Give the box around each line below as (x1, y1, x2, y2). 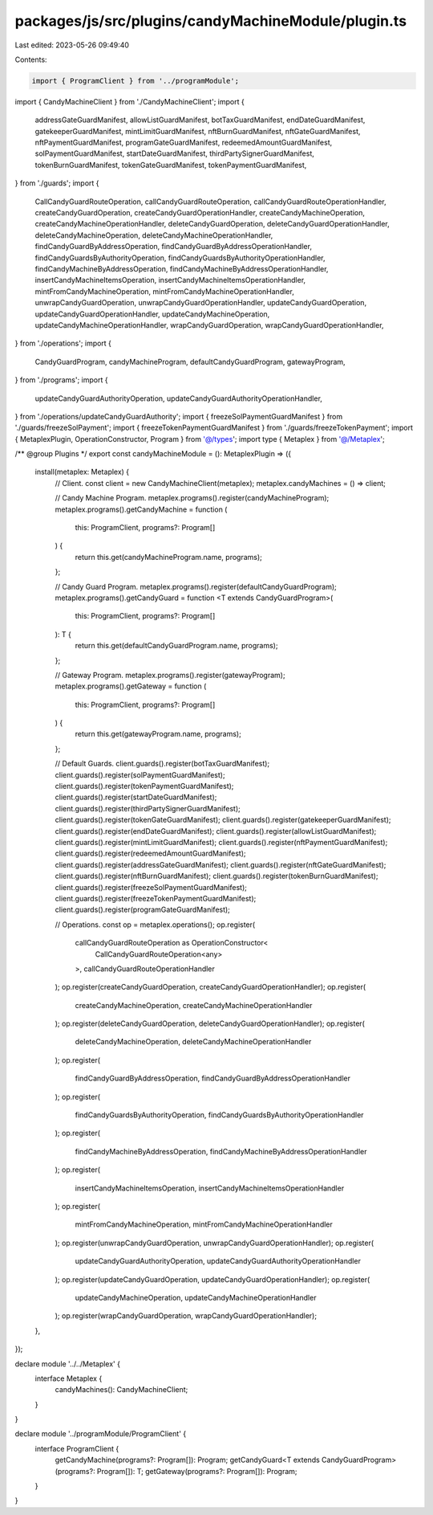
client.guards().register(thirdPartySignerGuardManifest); (55, 803, 241, 813)
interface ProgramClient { (34, 1444, 119, 1453)
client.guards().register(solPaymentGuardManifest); (55, 770, 225, 779)
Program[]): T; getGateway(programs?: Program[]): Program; (96, 1466, 297, 1476)
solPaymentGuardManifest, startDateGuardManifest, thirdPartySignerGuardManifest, (34, 149, 314, 158)
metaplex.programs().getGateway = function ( (55, 681, 207, 691)
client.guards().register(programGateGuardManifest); (55, 905, 230, 915)
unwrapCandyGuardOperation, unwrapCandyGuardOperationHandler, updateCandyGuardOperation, (34, 298, 367, 308)
